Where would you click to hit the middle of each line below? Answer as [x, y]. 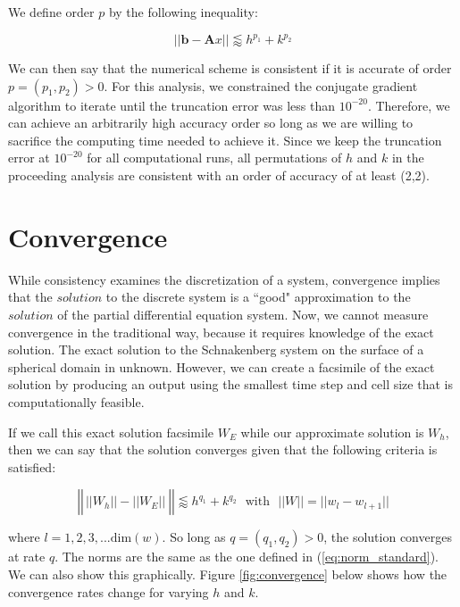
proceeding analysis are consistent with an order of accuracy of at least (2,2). [219, 175]
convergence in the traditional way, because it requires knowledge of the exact [221, 332]
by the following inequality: [183, 12]
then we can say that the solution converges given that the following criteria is [223, 449]
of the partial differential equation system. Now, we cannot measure [243, 314]
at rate [27, 557]
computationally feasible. [76, 401]
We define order [51, 12]
